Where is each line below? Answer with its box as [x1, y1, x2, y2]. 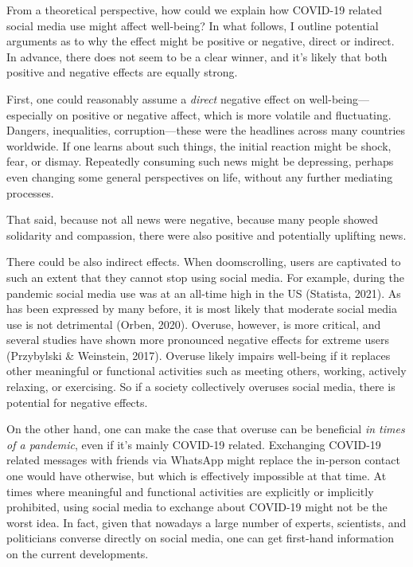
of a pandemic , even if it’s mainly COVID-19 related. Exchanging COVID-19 [6, 436, 381, 452]
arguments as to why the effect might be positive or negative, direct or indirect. [6, 33, 395, 49]
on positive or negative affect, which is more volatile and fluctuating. [56, 106, 392, 123]
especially [6, 106, 53, 123]
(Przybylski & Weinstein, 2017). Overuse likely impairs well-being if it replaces [6, 346, 391, 363]
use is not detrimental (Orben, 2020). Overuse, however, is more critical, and [6, 315, 381, 332]
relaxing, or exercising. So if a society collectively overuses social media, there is [6, 378, 395, 395]
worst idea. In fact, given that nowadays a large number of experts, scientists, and [6, 514, 407, 530]
